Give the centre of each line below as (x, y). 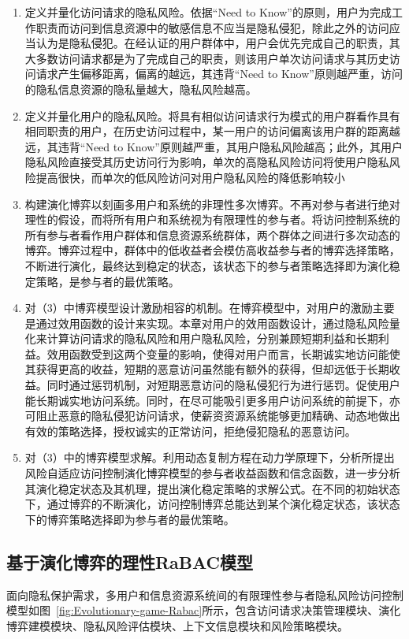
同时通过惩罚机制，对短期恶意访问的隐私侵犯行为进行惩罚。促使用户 (223, 385)
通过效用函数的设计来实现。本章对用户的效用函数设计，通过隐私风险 (212, 323)
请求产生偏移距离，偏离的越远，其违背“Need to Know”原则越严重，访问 (219, 74)
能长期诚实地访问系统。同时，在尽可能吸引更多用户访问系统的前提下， (207, 400)
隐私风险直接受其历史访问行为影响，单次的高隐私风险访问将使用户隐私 (207, 162)
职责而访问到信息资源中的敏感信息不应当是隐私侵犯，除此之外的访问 (212, 27)
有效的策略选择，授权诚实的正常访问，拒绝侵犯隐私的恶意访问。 (190, 431)
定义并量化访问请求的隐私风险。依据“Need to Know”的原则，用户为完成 (208, 12)
